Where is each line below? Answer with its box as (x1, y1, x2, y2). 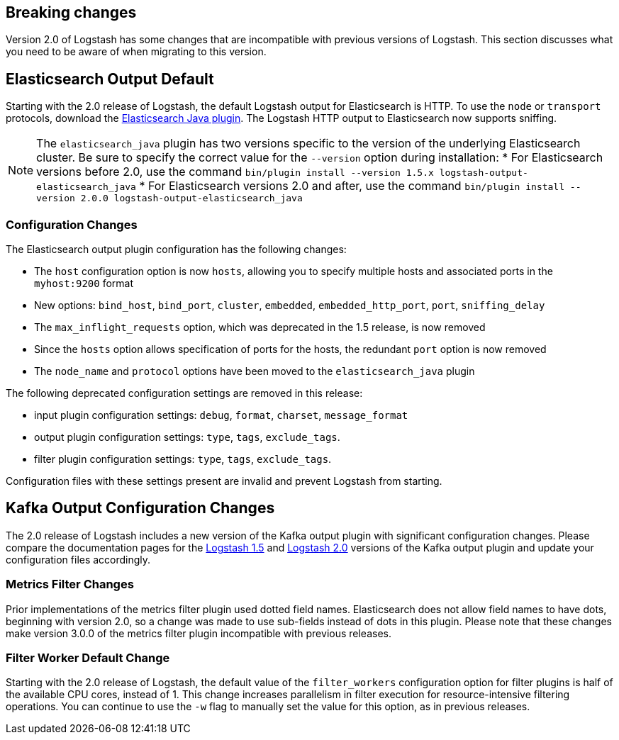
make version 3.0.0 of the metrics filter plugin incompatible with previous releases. (6, 627, 391, 639)
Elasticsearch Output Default (6, 69, 214, 88)
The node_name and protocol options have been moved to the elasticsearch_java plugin (34, 365, 475, 378)
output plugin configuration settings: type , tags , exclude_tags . (34, 431, 340, 444)
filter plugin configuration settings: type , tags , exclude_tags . (34, 453, 332, 466)
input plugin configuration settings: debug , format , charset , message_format (34, 409, 408, 422)
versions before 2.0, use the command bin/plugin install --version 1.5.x (36, 164, 434, 179)
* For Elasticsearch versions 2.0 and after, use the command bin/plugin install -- (139, 179, 581, 194)
